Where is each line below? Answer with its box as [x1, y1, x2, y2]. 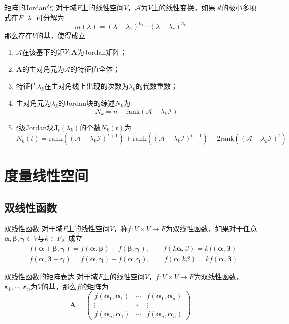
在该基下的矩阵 [22, 47, 71, 57]
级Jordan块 [18, 122, 54, 132]
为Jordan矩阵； [77, 47, 127, 57]
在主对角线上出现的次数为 [44, 80, 129, 91]
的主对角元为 [22, 63, 64, 74]
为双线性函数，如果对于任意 [165, 223, 257, 233]
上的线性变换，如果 [152, 2, 216, 12]
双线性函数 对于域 [4, 223, 63, 233]
